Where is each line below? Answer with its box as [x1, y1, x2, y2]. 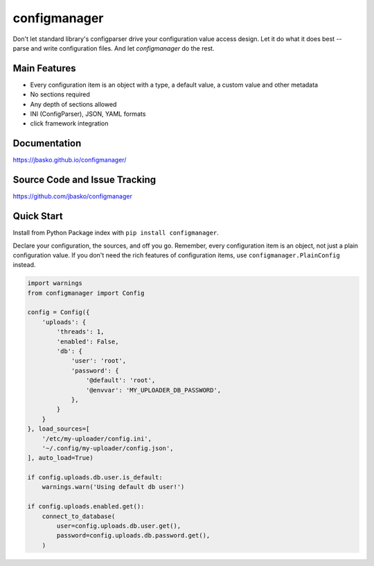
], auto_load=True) [27, 454, 93, 462]
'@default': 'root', [85, 377, 156, 384]
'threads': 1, [56, 328, 105, 336]
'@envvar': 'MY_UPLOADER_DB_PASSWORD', [85, 386, 222, 394]
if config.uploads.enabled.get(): [27, 503, 145, 511]
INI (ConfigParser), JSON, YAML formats [30, 110, 146, 118]
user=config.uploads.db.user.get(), [56, 522, 181, 530]
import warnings [27, 280, 83, 287]
